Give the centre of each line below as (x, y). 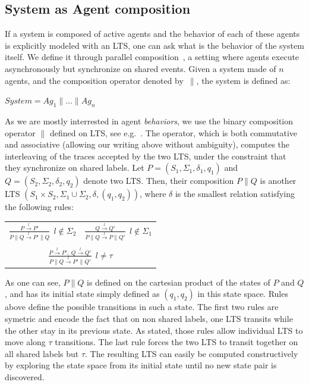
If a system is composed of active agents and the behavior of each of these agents (152, 34)
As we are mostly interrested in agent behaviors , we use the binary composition (149, 120)
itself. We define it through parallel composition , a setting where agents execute (152, 57)
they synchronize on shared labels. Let (75, 168)
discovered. (25, 376)
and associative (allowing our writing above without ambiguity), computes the (147, 144)
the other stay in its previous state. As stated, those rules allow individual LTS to (154, 330)
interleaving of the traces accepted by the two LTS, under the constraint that (146, 156)
